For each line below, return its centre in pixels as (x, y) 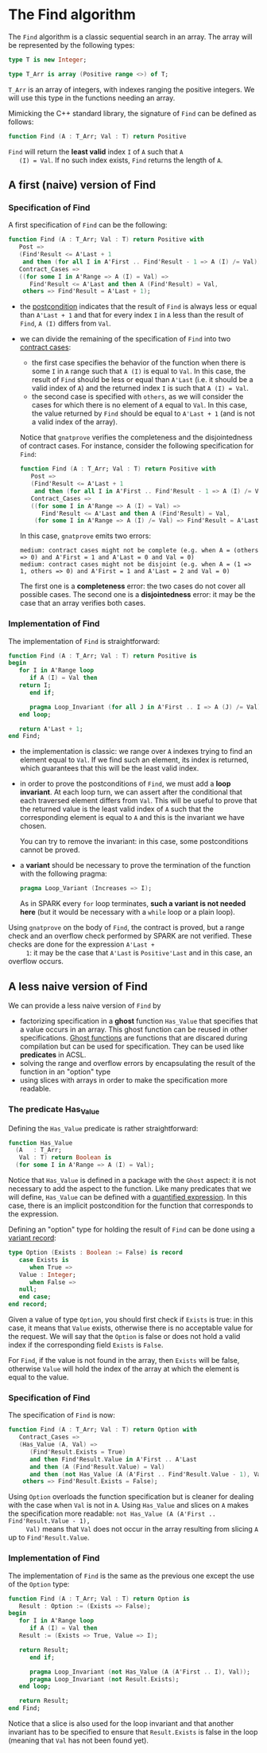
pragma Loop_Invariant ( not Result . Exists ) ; (104, 1679)
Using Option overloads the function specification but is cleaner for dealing (131, 1497)
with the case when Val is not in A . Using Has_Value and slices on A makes (128, 1505)
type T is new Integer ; (48, 60)
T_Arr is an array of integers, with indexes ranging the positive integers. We (132, 89)
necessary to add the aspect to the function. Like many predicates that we (130, 1189)
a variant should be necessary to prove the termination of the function (135, 865)
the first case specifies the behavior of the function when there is (139, 363)
